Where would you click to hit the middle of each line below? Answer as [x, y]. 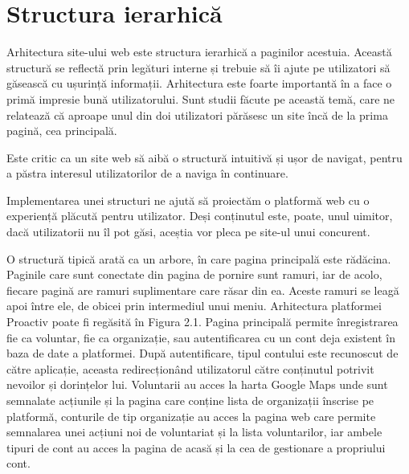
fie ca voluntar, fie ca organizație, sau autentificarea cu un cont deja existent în [201, 337]
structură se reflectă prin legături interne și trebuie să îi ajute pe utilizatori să [198, 67]
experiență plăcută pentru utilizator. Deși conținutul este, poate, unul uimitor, [200, 216]
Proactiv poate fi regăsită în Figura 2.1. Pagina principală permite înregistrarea [202, 322]
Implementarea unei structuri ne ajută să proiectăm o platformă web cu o [188, 200]
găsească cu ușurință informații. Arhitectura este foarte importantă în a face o [199, 83]
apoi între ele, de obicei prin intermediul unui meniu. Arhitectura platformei [194, 306]
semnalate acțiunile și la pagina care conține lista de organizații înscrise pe [190, 400]
